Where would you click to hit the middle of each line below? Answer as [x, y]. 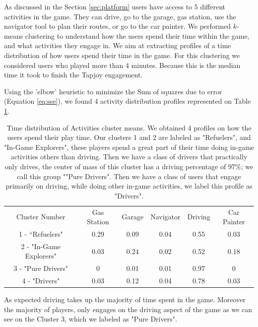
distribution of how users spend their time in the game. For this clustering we [122, 55]
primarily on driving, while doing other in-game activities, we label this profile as [129, 186]
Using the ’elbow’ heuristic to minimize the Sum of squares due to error [113, 91]
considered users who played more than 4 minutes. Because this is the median [122, 65]
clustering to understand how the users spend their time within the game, [137, 35]
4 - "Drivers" [41, 281]
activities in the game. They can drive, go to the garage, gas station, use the [120, 16]
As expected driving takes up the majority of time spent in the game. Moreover [125, 299]
